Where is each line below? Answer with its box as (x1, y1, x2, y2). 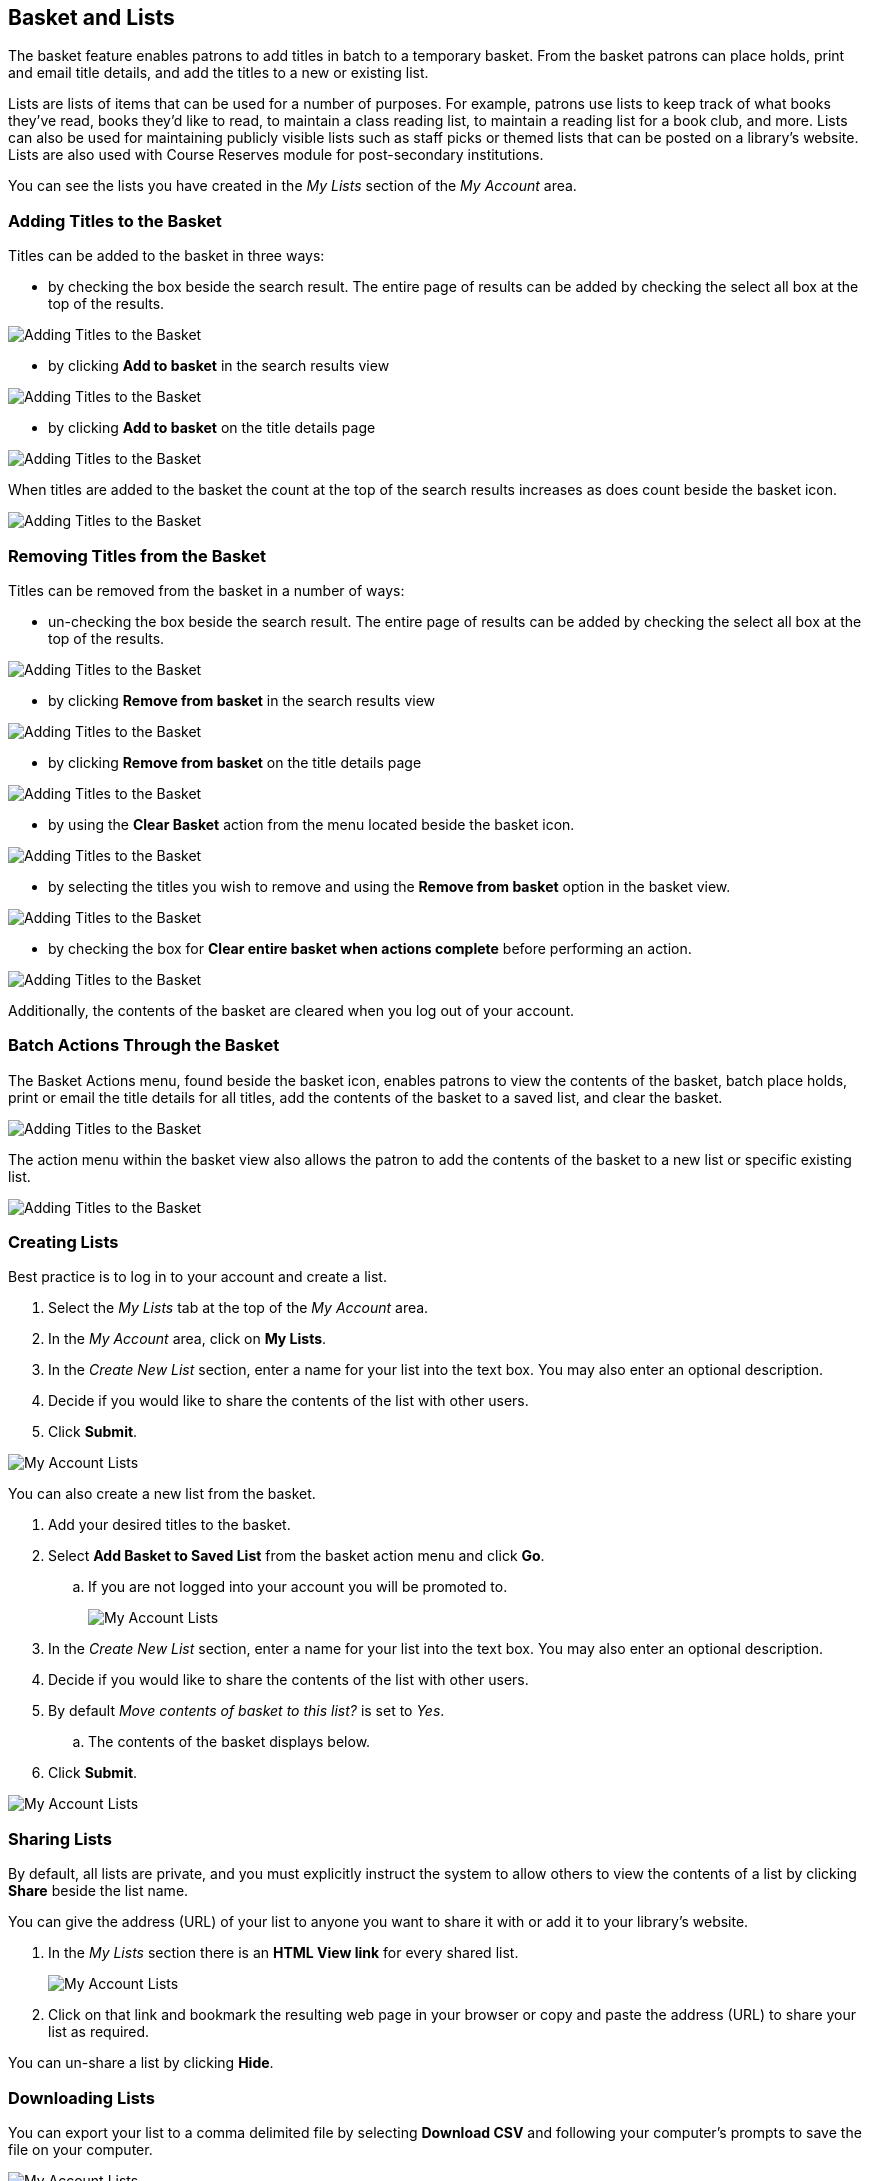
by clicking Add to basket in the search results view (48, 357, 390, 375)
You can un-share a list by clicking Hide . (8, 2054, 274, 2072)
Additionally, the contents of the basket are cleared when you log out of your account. (8, 1001, 574, 1019)
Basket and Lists (8, 5, 175, 30)
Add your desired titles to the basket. (48, 1516, 291, 1534)
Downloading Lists (8, 2087, 155, 2108)
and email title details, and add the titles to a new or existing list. (8, 64, 429, 82)
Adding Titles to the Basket (8, 210, 222, 231)
